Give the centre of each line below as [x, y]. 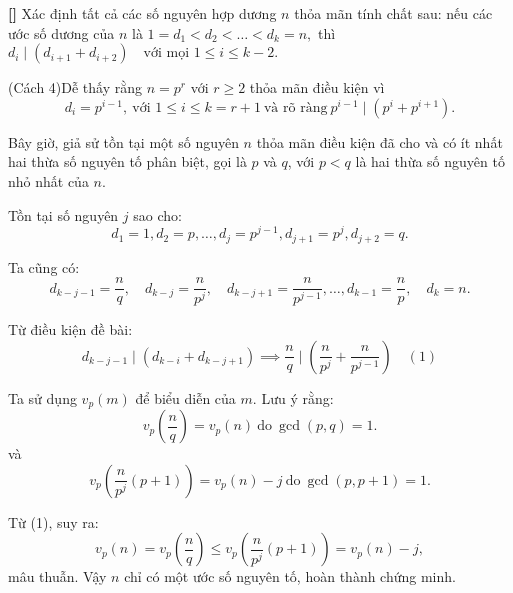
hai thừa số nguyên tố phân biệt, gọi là [127, 161]
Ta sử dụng [42, 397]
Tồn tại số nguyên [63, 214]
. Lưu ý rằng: [293, 397]
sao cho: [157, 214]
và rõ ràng [295, 107]
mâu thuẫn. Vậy [57, 576]
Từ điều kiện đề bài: [70, 329]
